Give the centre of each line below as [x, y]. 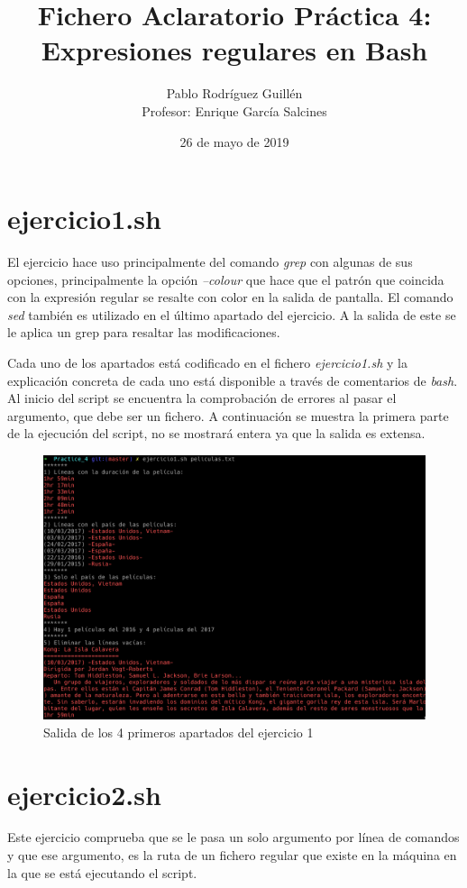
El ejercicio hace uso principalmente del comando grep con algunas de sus [210, 262]
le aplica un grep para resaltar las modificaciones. [144, 332]
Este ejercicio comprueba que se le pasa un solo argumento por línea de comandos [233, 837]
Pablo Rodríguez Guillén [234, 93]
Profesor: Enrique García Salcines [234, 110]
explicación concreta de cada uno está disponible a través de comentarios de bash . [233, 380]
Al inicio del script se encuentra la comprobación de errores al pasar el [202, 398]
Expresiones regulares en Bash [234, 50]
